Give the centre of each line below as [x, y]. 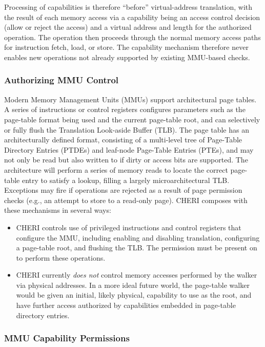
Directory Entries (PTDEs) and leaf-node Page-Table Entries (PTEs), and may [129, 149]
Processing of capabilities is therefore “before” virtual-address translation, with [128, 7]
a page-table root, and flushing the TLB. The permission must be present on [137, 248]
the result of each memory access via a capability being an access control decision [132, 17]
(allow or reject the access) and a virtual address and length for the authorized [128, 27]
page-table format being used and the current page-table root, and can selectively [132, 119]
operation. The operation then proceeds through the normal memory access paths [132, 37]
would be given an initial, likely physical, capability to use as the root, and [134, 295]
